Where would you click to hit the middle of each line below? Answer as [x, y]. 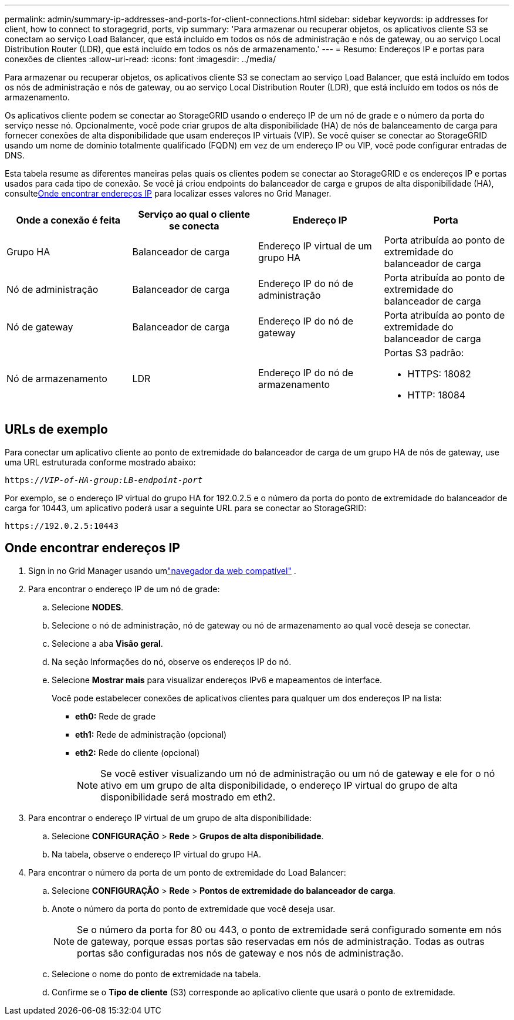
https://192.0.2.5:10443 [62, 526]
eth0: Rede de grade [116, 716]
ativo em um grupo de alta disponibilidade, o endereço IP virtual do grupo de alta [279, 785]
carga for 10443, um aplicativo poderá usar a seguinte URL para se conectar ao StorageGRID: [186, 508]
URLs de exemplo [56, 430]
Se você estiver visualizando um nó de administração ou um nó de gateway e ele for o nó [298, 773]
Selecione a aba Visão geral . [107, 643]
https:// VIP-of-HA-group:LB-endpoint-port [104, 480]
